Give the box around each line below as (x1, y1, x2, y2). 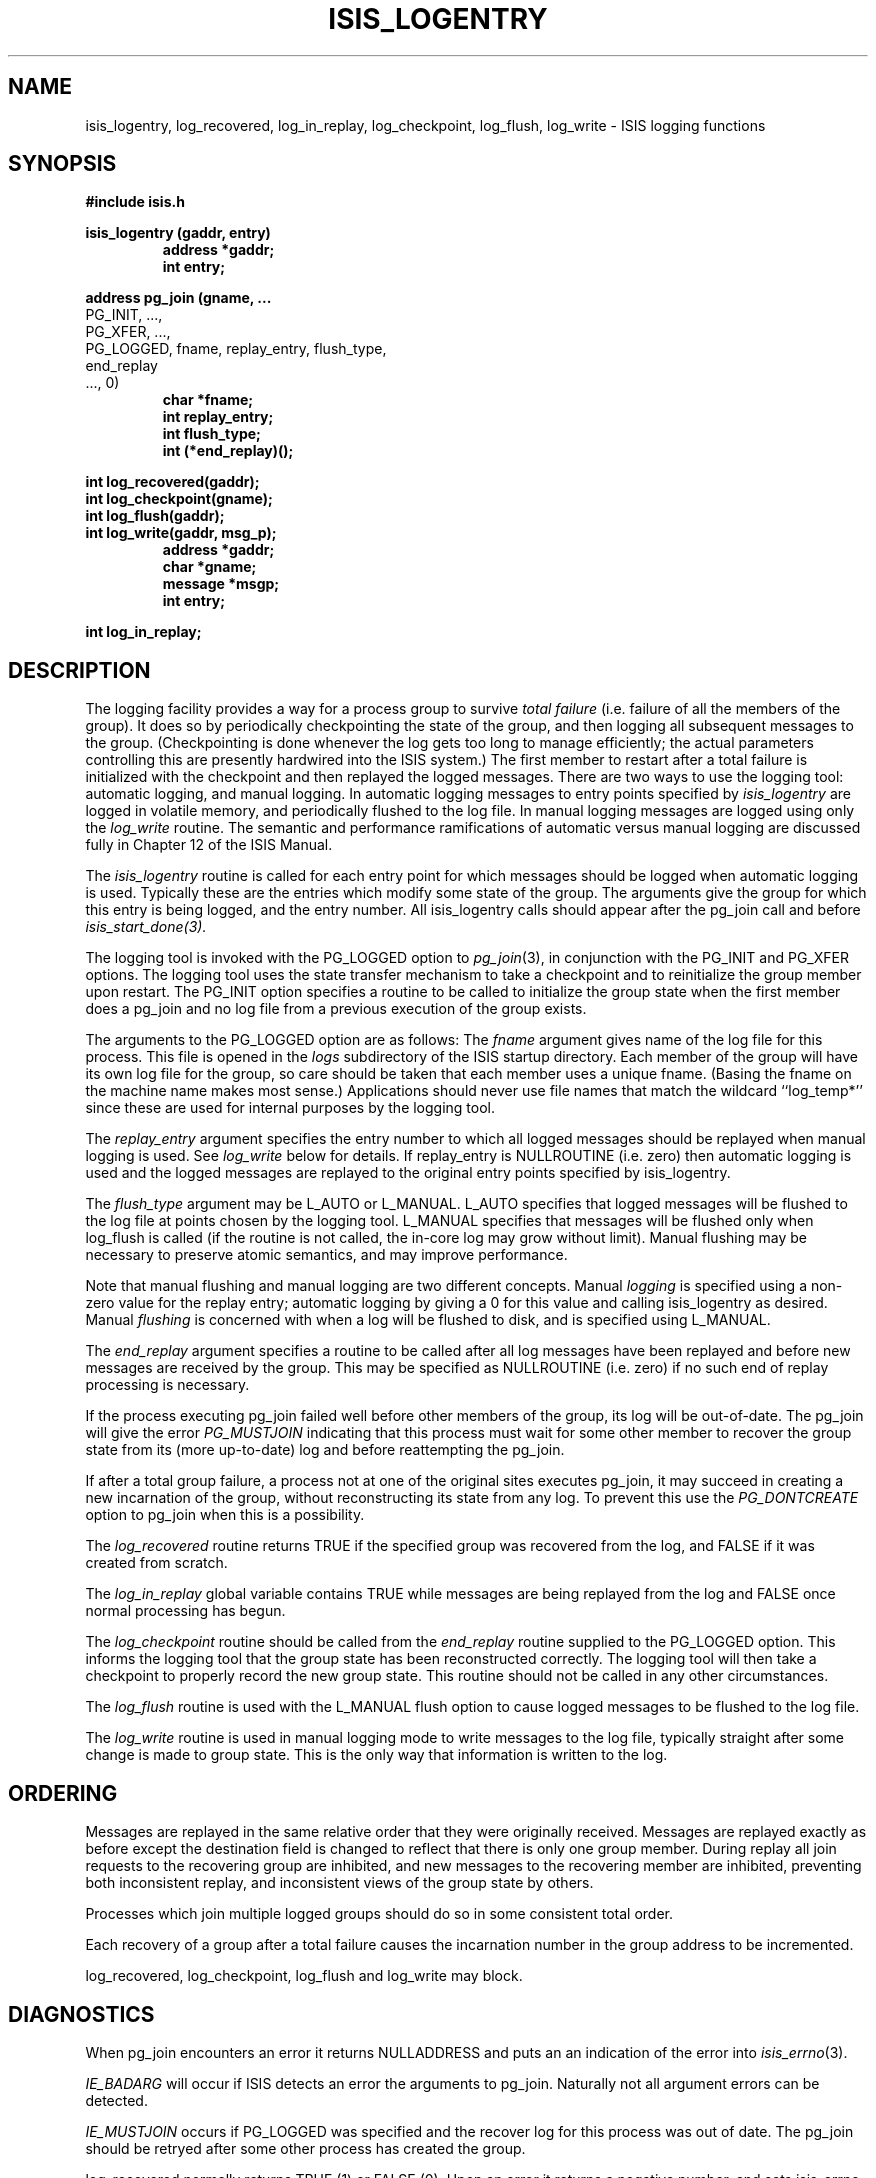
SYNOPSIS (8, 151, 117, 177)
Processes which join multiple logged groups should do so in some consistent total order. (85, 1905, 674, 1923)
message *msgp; (162, 575, 280, 593)
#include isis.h (85, 193, 185, 211)
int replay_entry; (162, 408, 274, 426)
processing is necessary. (85, 1376, 250, 1394)
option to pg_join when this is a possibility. (85, 1506, 365, 1524)
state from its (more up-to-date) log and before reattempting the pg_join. (85, 1441, 565, 1459)
